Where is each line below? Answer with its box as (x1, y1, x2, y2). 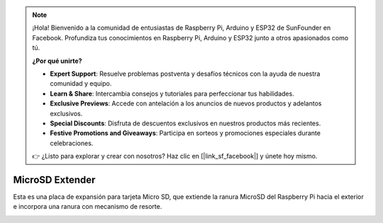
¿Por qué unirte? (32, 57, 82, 65)
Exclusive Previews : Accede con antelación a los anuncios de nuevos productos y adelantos (50, 99, 322, 108)
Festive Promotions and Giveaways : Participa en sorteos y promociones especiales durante (50, 129, 321, 137)
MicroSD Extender (13, 173, 96, 185)
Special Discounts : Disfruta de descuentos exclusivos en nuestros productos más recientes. (50, 119, 321, 127)
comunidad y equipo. (50, 79, 112, 88)
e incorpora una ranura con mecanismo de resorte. (13, 202, 162, 211)
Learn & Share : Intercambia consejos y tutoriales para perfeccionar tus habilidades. (50, 89, 294, 98)
